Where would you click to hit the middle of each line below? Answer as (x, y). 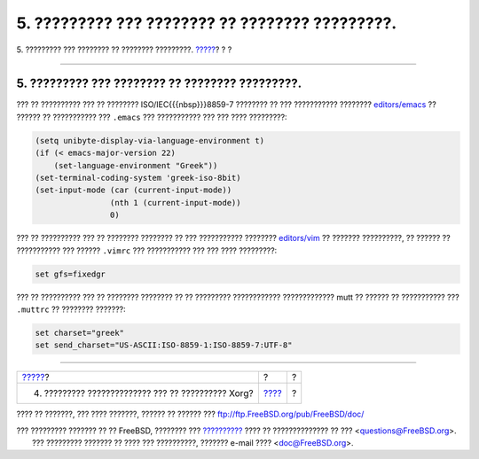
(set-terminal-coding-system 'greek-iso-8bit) (138, 178)
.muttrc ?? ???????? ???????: (71, 309)
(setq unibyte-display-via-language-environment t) (150, 140)
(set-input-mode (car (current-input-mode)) (133, 190)
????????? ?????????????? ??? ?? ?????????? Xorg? (149, 393)
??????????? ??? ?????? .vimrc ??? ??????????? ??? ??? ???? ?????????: (147, 250)
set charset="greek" (79, 333)
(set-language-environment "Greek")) (136, 165)
